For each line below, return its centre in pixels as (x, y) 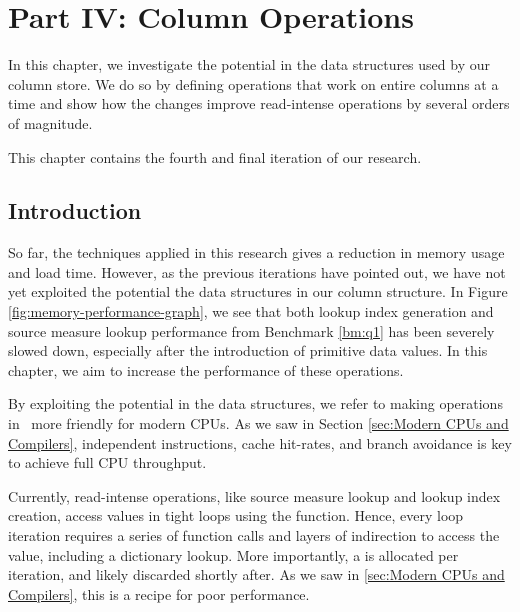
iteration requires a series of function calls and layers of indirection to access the (254, 535)
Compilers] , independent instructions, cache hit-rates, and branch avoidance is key (260, 442)
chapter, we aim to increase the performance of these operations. (206, 369)
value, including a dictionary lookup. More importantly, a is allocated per (233, 554)
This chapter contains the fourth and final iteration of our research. (215, 156)
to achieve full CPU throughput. (107, 462)
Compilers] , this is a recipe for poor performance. (159, 593)
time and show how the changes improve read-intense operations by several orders (259, 103)
